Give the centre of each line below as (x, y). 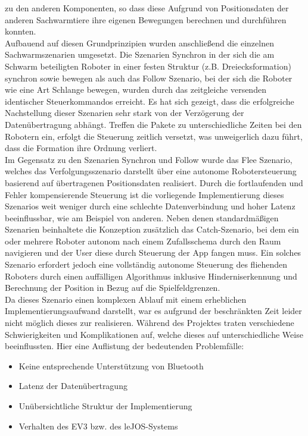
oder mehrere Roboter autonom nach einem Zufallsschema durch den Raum (143, 241)
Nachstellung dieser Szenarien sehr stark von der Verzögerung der (125, 113)
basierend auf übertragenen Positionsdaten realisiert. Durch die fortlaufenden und (154, 182)
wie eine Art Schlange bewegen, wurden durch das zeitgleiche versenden (136, 90)
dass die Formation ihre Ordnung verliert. (81, 148)
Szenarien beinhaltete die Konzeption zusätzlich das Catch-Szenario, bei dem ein (152, 229)
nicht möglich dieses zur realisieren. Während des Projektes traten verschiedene (150, 323)
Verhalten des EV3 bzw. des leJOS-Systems (98, 426)
